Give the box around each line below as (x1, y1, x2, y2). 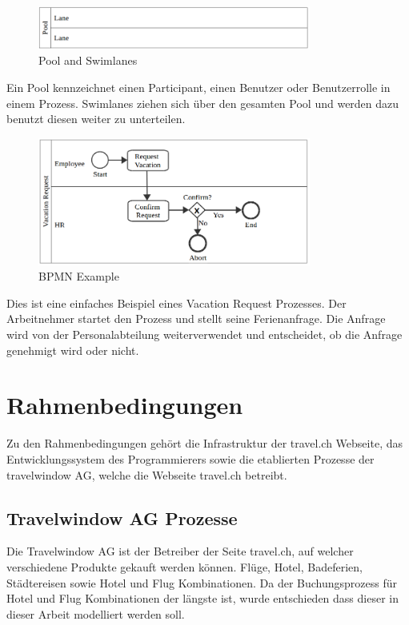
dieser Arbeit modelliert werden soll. (6, 605, 185, 622)
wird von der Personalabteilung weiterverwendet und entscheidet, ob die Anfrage (6, 326, 403, 343)
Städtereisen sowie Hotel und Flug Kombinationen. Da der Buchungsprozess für (6, 574, 398, 591)
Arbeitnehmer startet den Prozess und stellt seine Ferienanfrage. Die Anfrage (6, 310, 386, 327)
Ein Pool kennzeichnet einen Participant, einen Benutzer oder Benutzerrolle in (6, 79, 391, 96)
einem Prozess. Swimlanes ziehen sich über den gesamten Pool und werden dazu (6, 94, 399, 111)
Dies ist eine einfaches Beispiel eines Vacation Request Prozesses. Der (6, 294, 347, 311)
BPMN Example (38, 268, 119, 285)
